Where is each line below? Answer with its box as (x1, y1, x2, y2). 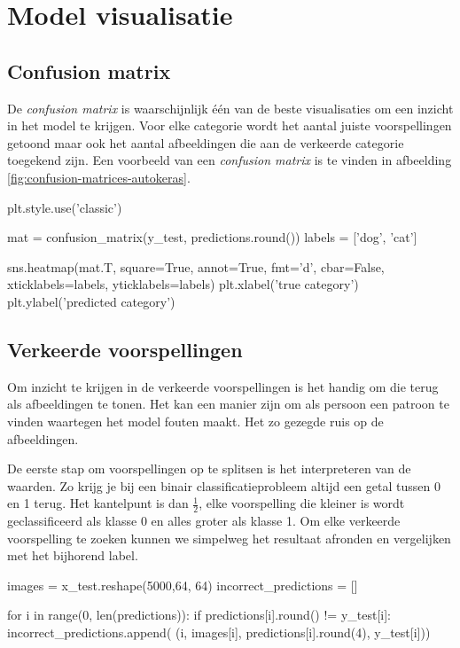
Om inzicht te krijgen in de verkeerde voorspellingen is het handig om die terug (7, 377, 439, 395)
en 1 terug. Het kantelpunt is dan (7, 494, 189, 512)
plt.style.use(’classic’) (7, 198, 122, 216)
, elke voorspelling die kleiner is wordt (199, 494, 405, 512)
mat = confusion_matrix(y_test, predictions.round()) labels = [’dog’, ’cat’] (7, 228, 417, 246)
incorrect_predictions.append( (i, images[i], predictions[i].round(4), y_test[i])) (7, 623, 431, 642)
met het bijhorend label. (7, 546, 138, 565)
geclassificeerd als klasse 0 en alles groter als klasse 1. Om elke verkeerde (7, 511, 401, 530)
